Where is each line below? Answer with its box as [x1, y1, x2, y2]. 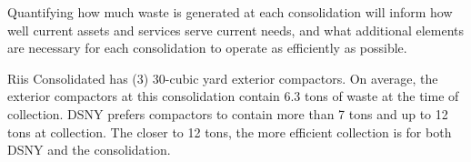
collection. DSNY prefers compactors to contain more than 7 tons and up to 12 [7, 104, 448, 123]
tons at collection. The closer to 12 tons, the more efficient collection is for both [7, 122, 452, 141]
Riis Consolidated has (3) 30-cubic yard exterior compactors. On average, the [7, 68, 438, 87]
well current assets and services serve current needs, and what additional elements [7, 20, 465, 39]
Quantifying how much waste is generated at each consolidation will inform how [7, 3, 453, 21]
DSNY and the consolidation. [7, 140, 171, 159]
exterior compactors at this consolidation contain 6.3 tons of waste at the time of [7, 86, 459, 106]
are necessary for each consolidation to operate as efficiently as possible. [7, 38, 407, 57]
